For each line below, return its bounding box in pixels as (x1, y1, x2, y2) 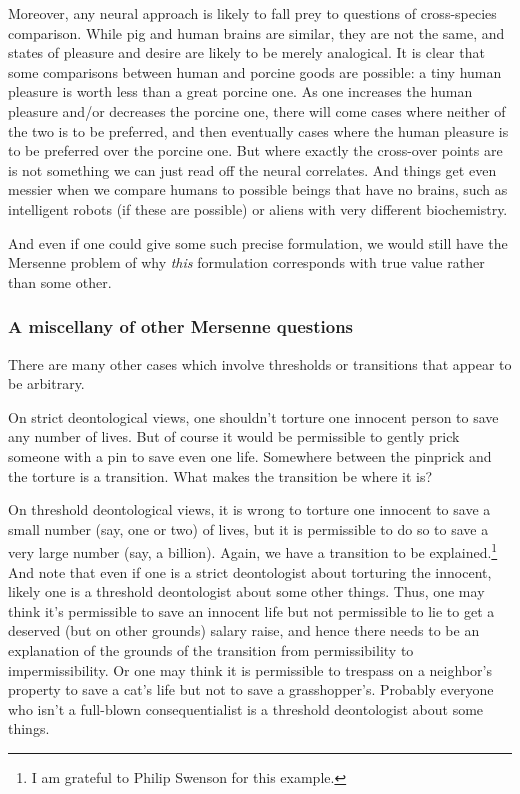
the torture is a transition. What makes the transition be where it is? (8, 465, 433, 486)
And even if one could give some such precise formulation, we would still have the (8, 232, 508, 253)
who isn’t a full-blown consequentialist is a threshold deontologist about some (8, 698, 484, 719)
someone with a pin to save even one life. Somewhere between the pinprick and (8, 445, 492, 466)
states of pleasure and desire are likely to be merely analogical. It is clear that (8, 42, 485, 63)
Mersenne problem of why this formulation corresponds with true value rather (8, 252, 485, 273)
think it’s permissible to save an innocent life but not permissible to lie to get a (8, 600, 495, 621)
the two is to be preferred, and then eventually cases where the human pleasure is (8, 120, 509, 141)
